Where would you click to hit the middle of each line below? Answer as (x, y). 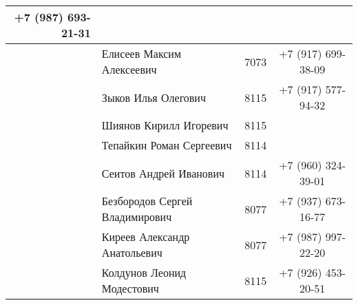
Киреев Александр (146, 236)
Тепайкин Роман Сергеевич (167, 145)
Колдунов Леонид (144, 272)
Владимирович (137, 217)
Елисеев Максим (141, 53)
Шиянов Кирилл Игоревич (165, 125)
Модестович (130, 288)
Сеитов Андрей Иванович (163, 173)
